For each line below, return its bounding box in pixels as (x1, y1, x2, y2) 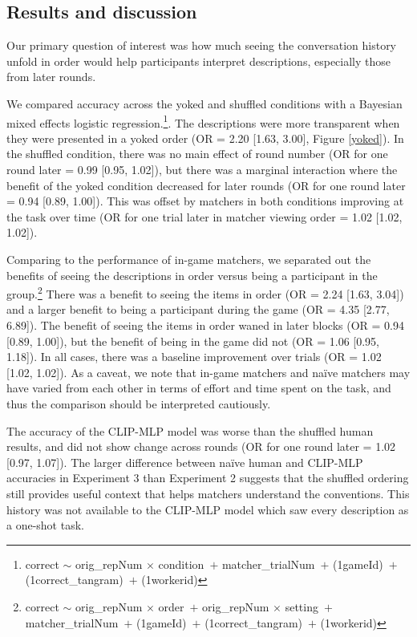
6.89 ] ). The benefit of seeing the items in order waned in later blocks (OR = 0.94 (6, 317, 404, 334)
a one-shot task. (6, 517, 84, 534)
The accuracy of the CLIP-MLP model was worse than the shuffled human (6, 422, 374, 439)
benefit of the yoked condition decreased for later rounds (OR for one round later (6, 176, 406, 193)
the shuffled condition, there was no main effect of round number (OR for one (6, 145, 388, 162)
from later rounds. (6, 68, 96, 85)
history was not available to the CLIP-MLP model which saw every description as (6, 501, 409, 517)
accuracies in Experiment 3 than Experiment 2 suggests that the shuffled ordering (6, 469, 409, 486)
